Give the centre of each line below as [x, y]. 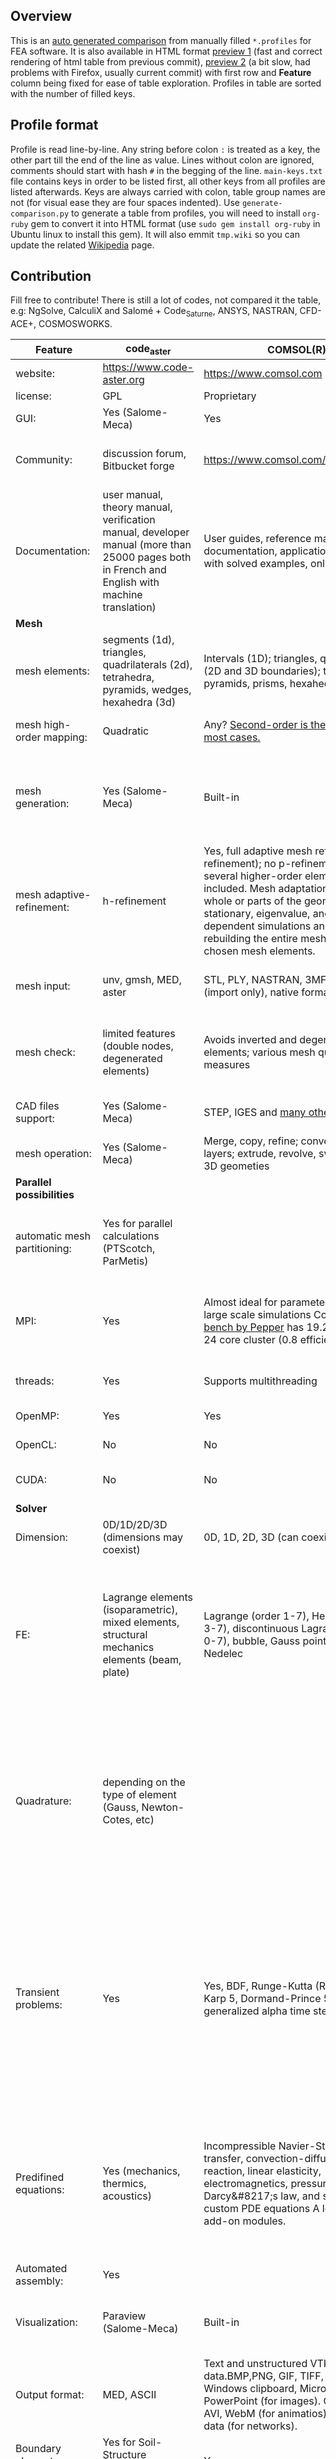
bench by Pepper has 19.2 [266, 1327]
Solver [31, 1509]
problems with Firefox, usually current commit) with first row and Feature [161, 72]
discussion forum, [144, 454]
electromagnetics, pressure [268, 2184]
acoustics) [127, 2196]
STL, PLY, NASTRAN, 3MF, [266, 980]
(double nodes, [138, 1046]
